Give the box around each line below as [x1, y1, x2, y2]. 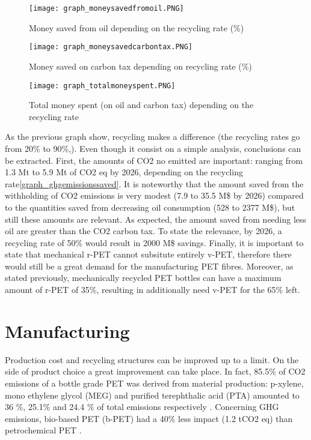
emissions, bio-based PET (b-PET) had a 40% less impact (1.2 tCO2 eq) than [5, 412, 293, 424]
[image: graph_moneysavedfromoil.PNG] [29, 4, 184, 13]
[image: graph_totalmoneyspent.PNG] [29, 81, 176, 90]
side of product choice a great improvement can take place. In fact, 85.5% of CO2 [5, 365, 306, 378]
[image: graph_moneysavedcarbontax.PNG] [29, 43, 193, 52]
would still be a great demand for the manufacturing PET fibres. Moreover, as [5, 259, 294, 272]
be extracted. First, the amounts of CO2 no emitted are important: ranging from [5, 154, 303, 166]
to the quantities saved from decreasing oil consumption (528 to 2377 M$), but [5, 200, 295, 213]
